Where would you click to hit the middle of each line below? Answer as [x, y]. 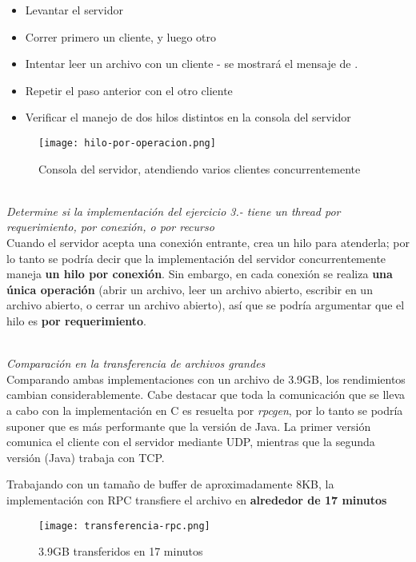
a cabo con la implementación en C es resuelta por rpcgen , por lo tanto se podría [205, 410]
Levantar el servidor [74, 10]
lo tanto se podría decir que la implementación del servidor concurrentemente [196, 258]
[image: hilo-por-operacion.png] [127, 143]
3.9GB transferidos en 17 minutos [121, 551]
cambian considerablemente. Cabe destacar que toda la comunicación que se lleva [206, 395]
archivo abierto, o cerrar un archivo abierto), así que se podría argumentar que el [206, 305]
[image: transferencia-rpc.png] [124, 526]
